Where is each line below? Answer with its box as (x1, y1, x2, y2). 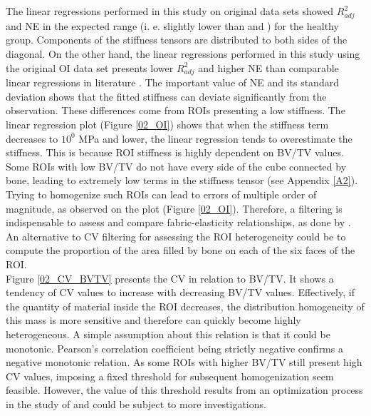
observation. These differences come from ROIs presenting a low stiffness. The (6, 103, 345, 118)
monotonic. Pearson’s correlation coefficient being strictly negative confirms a (6, 340, 343, 355)
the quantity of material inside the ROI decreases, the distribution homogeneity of (6, 298, 365, 313)
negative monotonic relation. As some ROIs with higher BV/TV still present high (6, 355, 362, 370)
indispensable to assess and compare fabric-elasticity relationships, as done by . (6, 215, 351, 230)
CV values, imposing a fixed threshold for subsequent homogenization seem (6, 368, 334, 383)
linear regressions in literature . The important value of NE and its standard (6, 75, 339, 90)
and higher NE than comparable (198, 60, 339, 75)
